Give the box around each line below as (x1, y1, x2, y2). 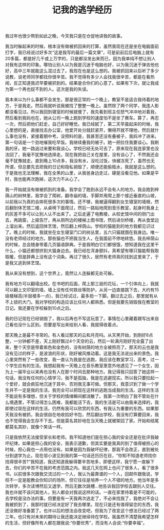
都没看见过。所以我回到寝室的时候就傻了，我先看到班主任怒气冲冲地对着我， (5, 109, 159, 115)
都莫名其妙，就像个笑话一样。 (5, 424, 65, 430)
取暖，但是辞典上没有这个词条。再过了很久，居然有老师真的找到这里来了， (5, 254, 155, 260)
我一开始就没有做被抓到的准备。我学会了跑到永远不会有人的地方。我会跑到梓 (5, 186, 159, 192)
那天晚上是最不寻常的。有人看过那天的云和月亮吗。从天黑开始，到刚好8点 (5, 332, 153, 338)
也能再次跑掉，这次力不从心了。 (18, 176, 82, 182)
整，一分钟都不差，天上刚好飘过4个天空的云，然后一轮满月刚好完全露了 (5, 338, 149, 344)
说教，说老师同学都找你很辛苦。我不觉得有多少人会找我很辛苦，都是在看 (5, 74, 150, 80)
